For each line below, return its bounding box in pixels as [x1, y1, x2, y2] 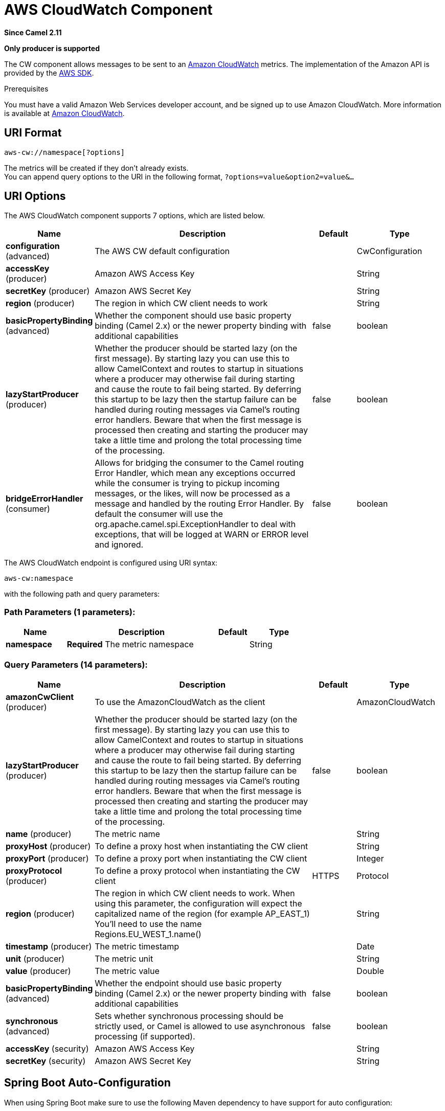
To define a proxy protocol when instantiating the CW [95, 865, 300, 876]
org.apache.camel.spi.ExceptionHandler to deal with [95, 519, 296, 530]
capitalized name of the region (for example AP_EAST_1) [95, 908, 310, 919]
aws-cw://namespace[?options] [4, 148, 125, 156]
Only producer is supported [4, 43, 100, 53]
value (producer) [6, 965, 71, 976]
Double [357, 965, 384, 976]
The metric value [95, 965, 160, 976]
